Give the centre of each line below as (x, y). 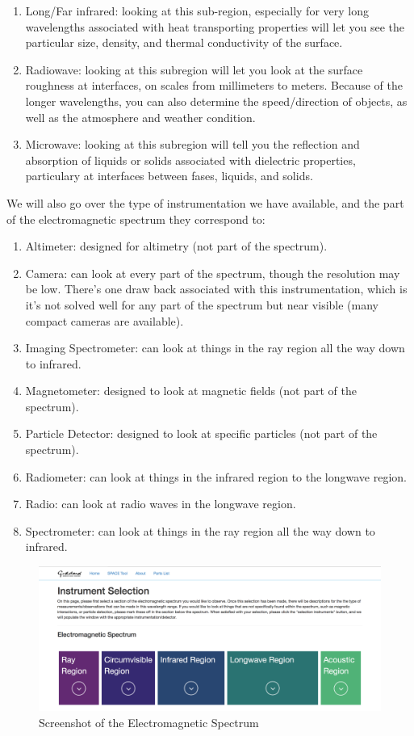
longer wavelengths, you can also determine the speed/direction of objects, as (216, 101)
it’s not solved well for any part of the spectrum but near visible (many (202, 304)
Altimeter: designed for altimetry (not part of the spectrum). (176, 246)
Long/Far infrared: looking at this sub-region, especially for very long (197, 11)
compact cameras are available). (105, 320)
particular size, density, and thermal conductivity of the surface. (184, 42)
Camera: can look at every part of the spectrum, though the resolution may (213, 273)
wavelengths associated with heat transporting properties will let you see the (215, 26)
